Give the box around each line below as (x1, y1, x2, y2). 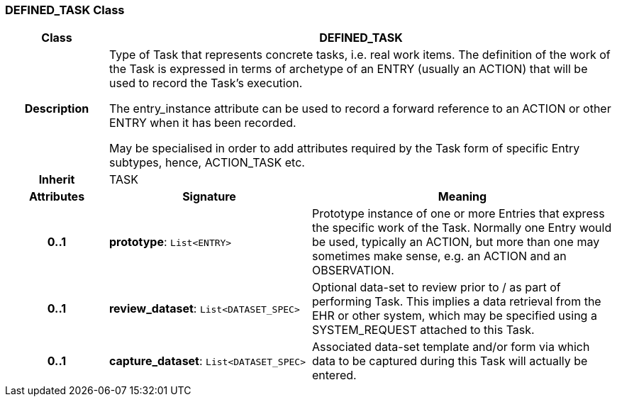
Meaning (438, 189, 487, 204)
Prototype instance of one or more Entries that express (311, 206, 605, 221)
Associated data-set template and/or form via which (311, 340, 590, 354)
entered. (311, 368, 357, 383)
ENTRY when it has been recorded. (109, 116, 296, 130)
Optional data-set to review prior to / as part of (311, 280, 561, 295)
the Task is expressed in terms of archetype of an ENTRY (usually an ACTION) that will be (109, 62, 588, 77)
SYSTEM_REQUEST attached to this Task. (311, 323, 535, 337)
